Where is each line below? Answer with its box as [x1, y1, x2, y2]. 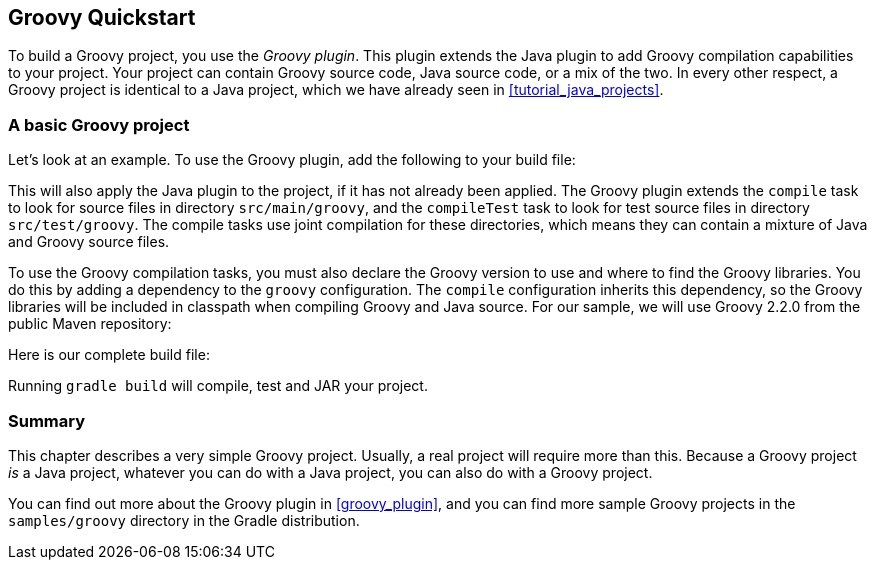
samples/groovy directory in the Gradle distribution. [8, 511, 360, 529]
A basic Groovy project [8, 114, 190, 135]
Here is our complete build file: [8, 346, 210, 364]
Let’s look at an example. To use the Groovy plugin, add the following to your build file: [8, 151, 576, 169]
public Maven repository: [8, 315, 172, 333]
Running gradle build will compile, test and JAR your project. [8, 377, 428, 395]
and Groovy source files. [8, 233, 170, 251]
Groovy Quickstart [8, 5, 196, 30]
